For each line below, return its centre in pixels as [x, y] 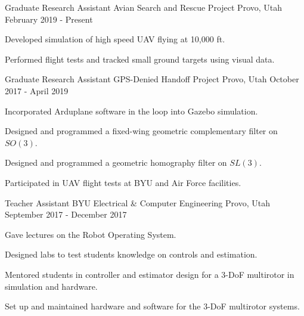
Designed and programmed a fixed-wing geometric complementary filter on [141, 131]
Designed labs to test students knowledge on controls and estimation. [131, 254]
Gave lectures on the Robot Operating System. [91, 234]
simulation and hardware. [51, 286]
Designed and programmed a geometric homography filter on [116, 162]
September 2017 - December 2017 [66, 214]
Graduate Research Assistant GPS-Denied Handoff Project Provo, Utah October [152, 79]
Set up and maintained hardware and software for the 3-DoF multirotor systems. [152, 306]
